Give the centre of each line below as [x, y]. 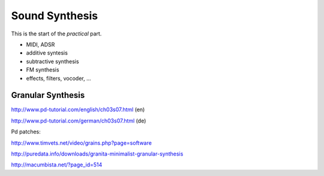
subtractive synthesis [52, 61]
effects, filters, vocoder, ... [58, 78]
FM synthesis [43, 70]
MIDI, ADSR [40, 44]
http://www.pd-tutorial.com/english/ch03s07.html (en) [78, 110]
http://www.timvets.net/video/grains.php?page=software [82, 143]
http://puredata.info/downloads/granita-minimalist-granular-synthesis [97, 154]
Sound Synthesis [55, 16]
